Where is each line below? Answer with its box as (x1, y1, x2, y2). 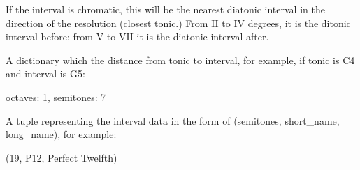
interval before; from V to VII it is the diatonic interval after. (6, 29, 269, 44)
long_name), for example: (6, 127, 117, 141)
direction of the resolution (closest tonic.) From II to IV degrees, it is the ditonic (6, 15, 351, 30)
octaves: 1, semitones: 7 (6, 89, 106, 104)
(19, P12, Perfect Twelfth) (6, 150, 117, 164)
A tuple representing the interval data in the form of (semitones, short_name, (6, 113, 340, 127)
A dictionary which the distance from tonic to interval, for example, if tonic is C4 (6, 52, 355, 67)
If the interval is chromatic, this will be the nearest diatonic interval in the (6, 2, 325, 16)
